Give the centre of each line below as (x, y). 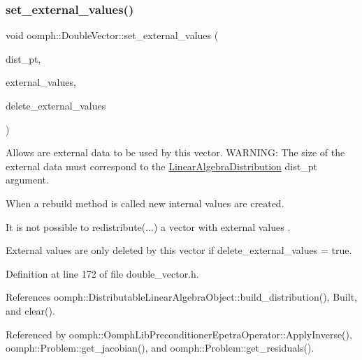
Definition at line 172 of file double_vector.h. (102, 273)
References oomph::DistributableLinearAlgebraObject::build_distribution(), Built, (181, 297)
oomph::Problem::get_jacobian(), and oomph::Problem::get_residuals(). (160, 348)
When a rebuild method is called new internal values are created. (145, 203)
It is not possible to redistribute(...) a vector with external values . (148, 226)
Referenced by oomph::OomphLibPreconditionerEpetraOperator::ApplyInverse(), (179, 334)
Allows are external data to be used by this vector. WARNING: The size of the (175, 152)
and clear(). (30, 310)
